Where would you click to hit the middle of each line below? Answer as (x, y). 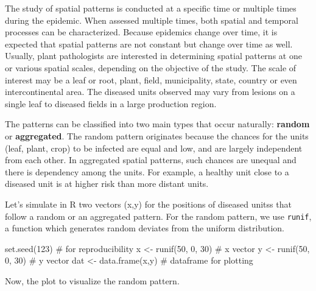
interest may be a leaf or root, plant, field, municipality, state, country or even (151, 79)
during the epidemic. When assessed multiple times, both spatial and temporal (152, 20)
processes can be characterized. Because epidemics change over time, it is (141, 32)
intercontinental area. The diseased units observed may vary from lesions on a (150, 92)
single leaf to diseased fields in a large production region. (111, 103)
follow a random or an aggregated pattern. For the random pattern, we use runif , (158, 216)
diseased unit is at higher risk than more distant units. (107, 184)
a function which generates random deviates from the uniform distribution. (145, 228)
